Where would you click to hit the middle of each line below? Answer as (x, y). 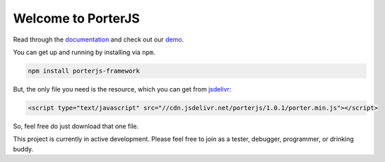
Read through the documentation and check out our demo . (99, 39)
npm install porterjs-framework (84, 71)
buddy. (23, 149)
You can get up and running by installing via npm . (84, 52)
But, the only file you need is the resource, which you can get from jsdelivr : (122, 89)
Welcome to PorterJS (77, 18)
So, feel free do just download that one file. (76, 126)
